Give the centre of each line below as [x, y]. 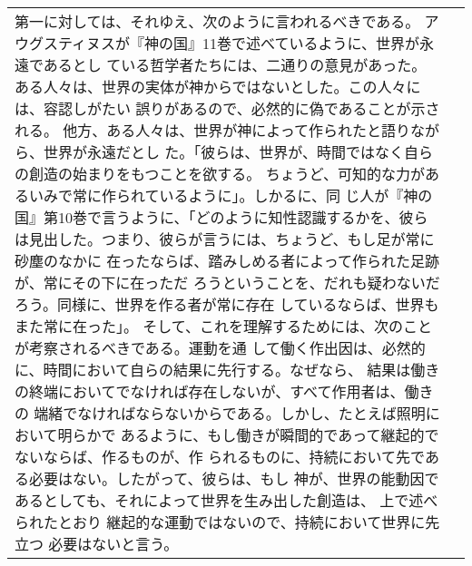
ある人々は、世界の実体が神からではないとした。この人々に [218, 87]
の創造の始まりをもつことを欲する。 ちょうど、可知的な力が [220, 174]
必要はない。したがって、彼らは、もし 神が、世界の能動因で [234, 478]
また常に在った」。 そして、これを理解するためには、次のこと [224, 326]
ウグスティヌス [65, 43]
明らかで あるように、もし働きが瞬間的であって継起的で [248, 435]
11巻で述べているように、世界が [311, 43]
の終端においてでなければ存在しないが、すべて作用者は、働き [224, 391]
